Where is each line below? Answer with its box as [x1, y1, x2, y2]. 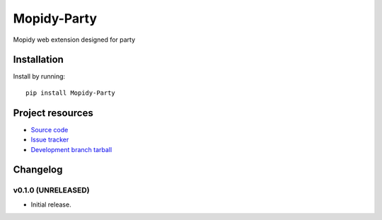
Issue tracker [30, 135, 69, 144]
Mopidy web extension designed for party [13, 35, 136, 44]
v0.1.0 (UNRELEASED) [13, 185, 90, 195]
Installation [13, 54, 64, 66]
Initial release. [30, 200, 71, 209]
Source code [30, 125, 69, 134]
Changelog [13, 163, 63, 176]
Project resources [13, 107, 93, 119]
